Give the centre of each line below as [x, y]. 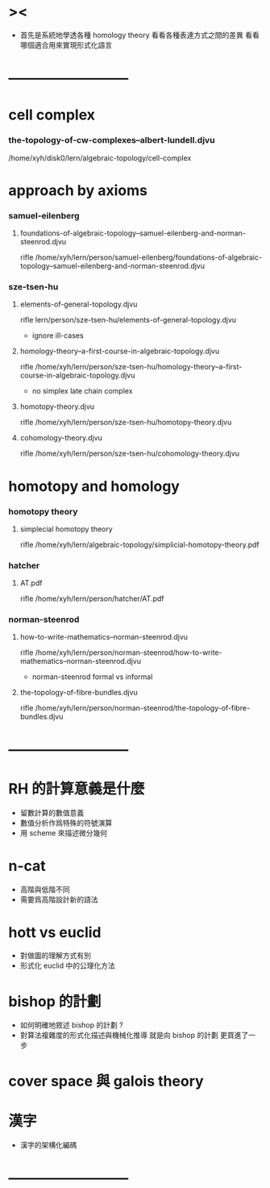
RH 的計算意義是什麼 [77, 788]
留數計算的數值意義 [52, 812]
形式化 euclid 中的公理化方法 [67, 965]
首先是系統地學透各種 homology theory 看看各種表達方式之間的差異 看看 [139, 35]
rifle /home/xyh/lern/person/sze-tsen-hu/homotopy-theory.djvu [126, 423]
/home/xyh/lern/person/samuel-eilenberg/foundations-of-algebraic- [149, 257]
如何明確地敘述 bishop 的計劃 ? [71, 1025]
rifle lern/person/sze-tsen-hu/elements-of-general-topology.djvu [128, 320]
